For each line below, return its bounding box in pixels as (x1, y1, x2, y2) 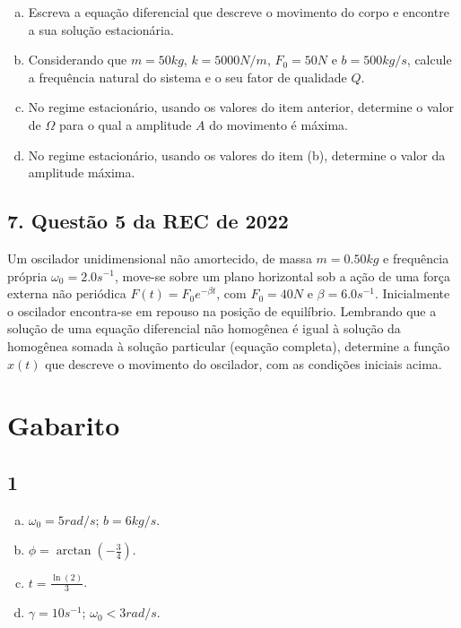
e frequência (383, 248, 449, 267)
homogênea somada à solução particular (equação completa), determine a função (7, 336, 450, 355)
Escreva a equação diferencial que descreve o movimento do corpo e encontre (28, 3, 449, 21)
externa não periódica (7, 284, 126, 303)
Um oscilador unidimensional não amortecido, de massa (7, 248, 312, 267)
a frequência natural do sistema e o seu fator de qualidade (28, 67, 347, 86)
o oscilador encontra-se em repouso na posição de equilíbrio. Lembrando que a (7, 301, 437, 320)
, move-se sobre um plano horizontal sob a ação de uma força (114, 266, 450, 285)
